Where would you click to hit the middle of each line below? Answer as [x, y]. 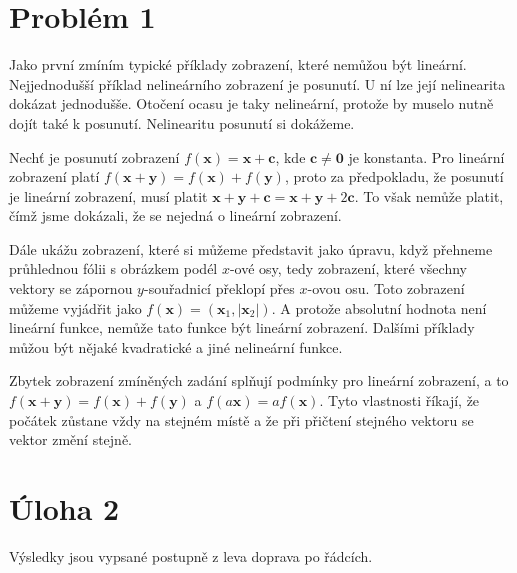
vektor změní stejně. [70, 439]
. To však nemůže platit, [429, 195]
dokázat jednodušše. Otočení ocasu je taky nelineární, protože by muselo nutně [251, 103]
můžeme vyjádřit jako [75, 307]
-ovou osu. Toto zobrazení [386, 288]
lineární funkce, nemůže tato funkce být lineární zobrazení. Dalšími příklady [242, 327]
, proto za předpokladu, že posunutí [394, 176]
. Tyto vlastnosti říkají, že [399, 400]
